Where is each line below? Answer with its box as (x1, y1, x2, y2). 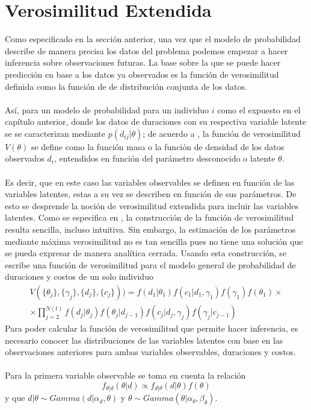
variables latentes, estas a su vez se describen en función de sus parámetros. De (5, 188, 297, 200)
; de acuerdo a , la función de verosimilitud (143, 127, 301, 139)
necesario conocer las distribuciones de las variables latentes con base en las (5, 333, 283, 346)
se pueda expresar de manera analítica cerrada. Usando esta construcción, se (5, 247, 287, 259)
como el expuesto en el (217, 103, 301, 116)
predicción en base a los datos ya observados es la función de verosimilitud (5, 68, 279, 80)
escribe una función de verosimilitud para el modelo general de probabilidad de (5, 258, 296, 271)
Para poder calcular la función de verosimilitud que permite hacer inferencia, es (5, 322, 298, 335)
